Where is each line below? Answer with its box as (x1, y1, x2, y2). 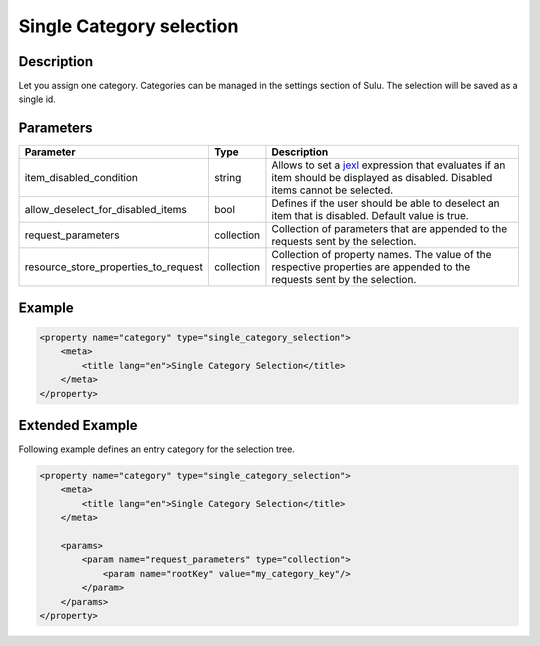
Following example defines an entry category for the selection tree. (18, 443, 295, 455)
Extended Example (18, 416, 138, 434)
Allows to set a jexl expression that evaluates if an (271, 158, 506, 172)
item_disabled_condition (24, 171, 139, 185)
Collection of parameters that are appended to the (271, 222, 508, 236)
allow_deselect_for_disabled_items (24, 203, 187, 217)
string (213, 171, 242, 185)
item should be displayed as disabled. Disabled (271, 171, 493, 185)
